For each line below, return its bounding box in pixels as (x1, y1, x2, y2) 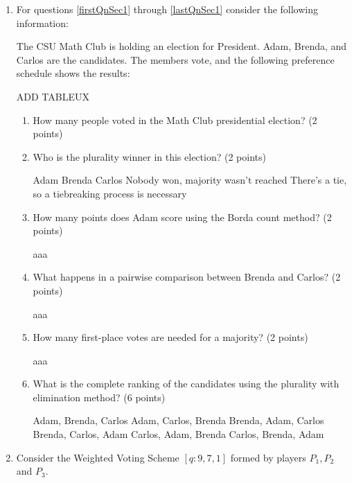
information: (16, 15, 69, 30)
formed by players (230, 450, 306, 464)
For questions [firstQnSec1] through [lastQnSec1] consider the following (16, 2, 319, 16)
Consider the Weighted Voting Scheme (16, 450, 179, 464)
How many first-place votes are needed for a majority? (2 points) (33, 330, 308, 344)
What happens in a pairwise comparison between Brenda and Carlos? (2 (33, 270, 341, 284)
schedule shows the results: (16, 66, 130, 80)
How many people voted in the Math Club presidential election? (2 (33, 112, 317, 127)
